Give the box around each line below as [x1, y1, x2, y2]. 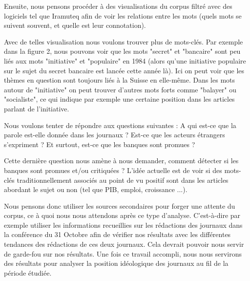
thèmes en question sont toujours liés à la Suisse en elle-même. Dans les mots [4, 75, 235, 85]
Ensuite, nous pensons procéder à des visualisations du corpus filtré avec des [4, 1, 232, 11]
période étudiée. [4, 267, 52, 278]
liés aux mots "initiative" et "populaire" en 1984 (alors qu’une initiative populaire [4, 55, 246, 65]
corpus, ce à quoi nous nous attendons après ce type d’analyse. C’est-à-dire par [4, 210, 241, 220]
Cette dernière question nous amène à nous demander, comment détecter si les [4, 155, 239, 166]
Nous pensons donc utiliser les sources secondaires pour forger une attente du [4, 200, 235, 211]
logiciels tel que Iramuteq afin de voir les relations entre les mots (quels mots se [4, 10, 242, 21]
